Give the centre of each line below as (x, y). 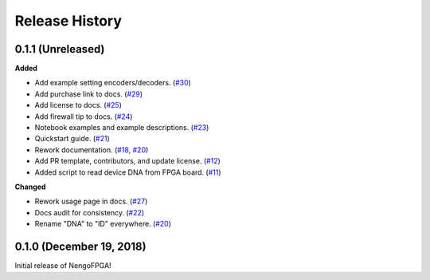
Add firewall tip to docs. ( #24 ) (84, 116)
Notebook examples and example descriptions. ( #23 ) (122, 128)
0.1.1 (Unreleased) (60, 49)
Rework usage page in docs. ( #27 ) (91, 201)
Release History (68, 21)
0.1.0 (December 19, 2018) (80, 246)
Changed (30, 187)
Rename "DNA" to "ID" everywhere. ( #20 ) (103, 224)
